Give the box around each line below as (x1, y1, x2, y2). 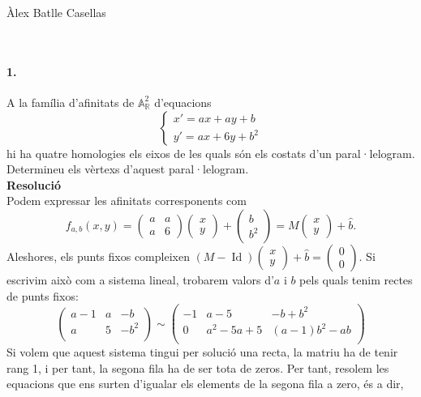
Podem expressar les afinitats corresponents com (6, 192, 247, 209)
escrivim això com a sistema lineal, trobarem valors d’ (6, 271, 274, 288)
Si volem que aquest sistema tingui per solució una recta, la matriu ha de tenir (6, 344, 398, 361)
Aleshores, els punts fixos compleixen (6, 247, 190, 264)
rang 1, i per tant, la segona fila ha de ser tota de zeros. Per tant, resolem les (6, 359, 389, 376)
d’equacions (154, 93, 212, 110)
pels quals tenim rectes (299, 271, 413, 288)
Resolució (6, 176, 61, 193)
